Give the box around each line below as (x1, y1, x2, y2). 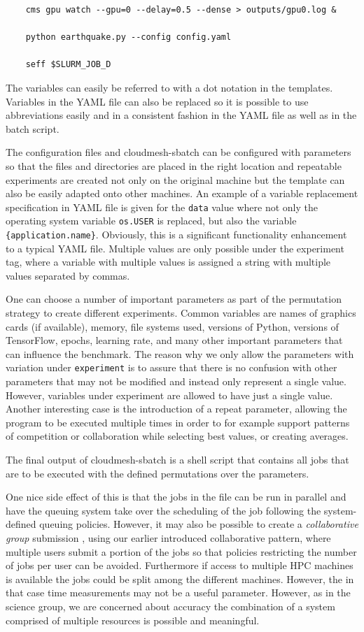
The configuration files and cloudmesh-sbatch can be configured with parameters (6, 145, 351, 159)
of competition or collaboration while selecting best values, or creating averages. (6, 429, 349, 443)
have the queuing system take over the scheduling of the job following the (6, 503, 321, 517)
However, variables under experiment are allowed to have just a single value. (6, 387, 333, 402)
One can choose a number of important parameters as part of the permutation (6, 292, 342, 306)
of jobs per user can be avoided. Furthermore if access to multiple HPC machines (6, 558, 353, 573)
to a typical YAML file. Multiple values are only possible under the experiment (6, 240, 344, 255)
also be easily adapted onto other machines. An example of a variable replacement (6, 186, 358, 201)
